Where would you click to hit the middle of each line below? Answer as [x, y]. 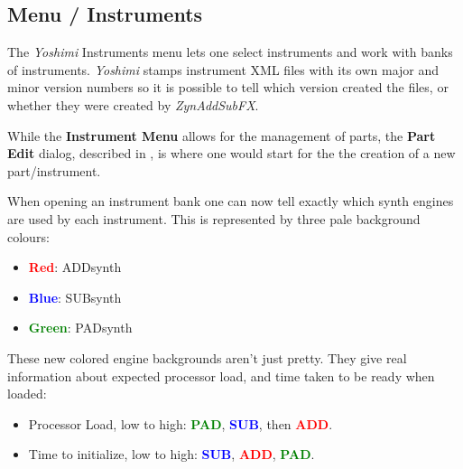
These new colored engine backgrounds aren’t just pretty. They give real [207, 357]
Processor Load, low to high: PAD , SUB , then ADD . [181, 423]
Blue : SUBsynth [75, 297]
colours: [28, 236]
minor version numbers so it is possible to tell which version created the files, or [228, 87]
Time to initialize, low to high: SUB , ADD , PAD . [171, 454]
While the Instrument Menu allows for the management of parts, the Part [222, 135]
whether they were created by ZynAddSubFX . [133, 104]
